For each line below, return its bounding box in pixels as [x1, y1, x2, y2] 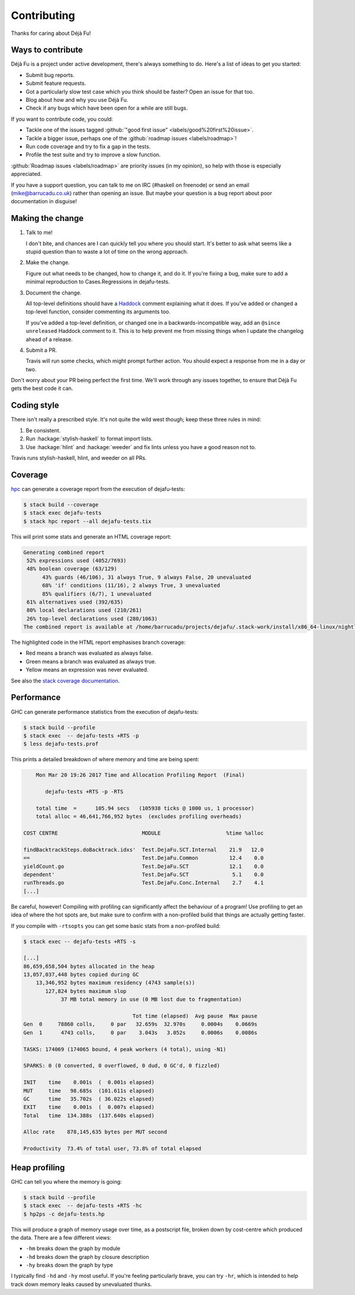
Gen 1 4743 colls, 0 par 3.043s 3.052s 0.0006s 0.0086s [23, 1029, 257, 1036]
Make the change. [25, 259, 70, 266]
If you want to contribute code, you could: [11, 116, 114, 123]
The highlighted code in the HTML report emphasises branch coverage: [11, 639, 186, 646]
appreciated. [11, 171, 42, 178]
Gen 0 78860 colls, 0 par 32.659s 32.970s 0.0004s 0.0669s [23, 1021, 257, 1028]
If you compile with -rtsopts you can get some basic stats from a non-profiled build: [11, 922, 221, 929]
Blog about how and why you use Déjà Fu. [25, 97, 128, 104]
